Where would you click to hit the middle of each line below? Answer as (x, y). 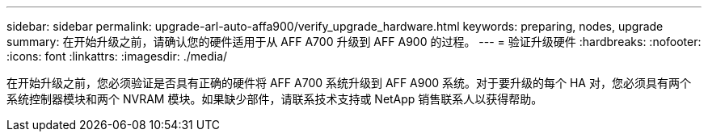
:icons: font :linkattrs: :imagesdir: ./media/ (117, 56)
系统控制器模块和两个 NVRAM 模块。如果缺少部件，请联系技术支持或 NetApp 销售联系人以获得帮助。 (275, 99)
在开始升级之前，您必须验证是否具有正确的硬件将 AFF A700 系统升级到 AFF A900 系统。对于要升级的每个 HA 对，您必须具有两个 (349, 83)
